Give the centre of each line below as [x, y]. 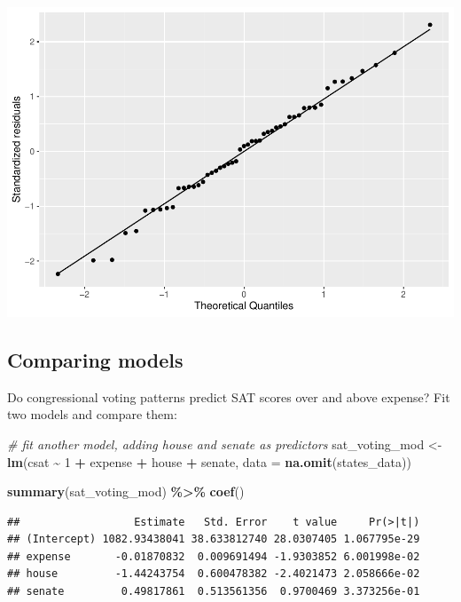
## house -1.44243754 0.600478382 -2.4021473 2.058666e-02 [214, 574]
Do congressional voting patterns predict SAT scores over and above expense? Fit [229, 396]
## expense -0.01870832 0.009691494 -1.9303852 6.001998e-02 [214, 556]
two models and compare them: [92, 414]
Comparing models [95, 359]
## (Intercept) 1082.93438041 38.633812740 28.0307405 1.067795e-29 [214, 539]
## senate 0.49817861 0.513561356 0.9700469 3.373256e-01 [214, 592]
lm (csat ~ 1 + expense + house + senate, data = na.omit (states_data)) [209, 461]
